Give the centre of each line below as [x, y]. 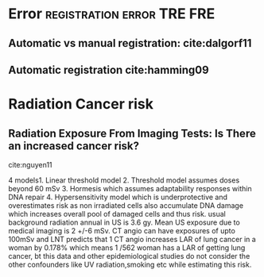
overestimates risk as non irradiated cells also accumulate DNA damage [126, 205]
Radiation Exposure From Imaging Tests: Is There [132, 133]
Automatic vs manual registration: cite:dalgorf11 [130, 43]
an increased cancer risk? [74, 146]
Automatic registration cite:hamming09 [109, 69]
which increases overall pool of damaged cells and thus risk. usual [117, 214]
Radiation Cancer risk [81, 104]
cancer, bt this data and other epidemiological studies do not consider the [129, 256]
